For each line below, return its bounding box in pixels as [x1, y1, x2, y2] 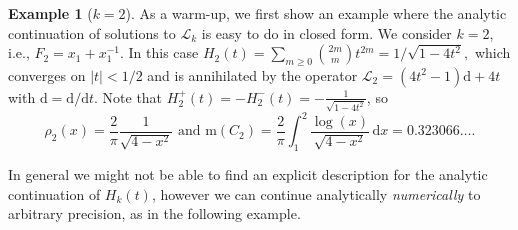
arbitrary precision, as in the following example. [8, 203, 301, 224]
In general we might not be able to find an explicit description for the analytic [8, 163, 488, 184]
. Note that [94, 86, 163, 107]
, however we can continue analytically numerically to [151, 183, 481, 204]
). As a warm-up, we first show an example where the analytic [125, 3, 507, 23]
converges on [8, 64, 86, 85]
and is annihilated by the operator [147, 64, 358, 85]
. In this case [119, 42, 199, 63]
